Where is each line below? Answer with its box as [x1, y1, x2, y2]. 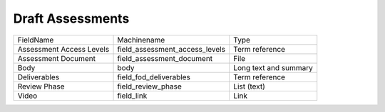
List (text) [232, 82, 265, 91]
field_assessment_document [117, 53, 213, 63]
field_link [117, 91, 148, 101]
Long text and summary [232, 62, 313, 72]
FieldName [17, 35, 54, 45]
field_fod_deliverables [117, 72, 190, 82]
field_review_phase [117, 82, 182, 91]
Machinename [117, 35, 165, 45]
